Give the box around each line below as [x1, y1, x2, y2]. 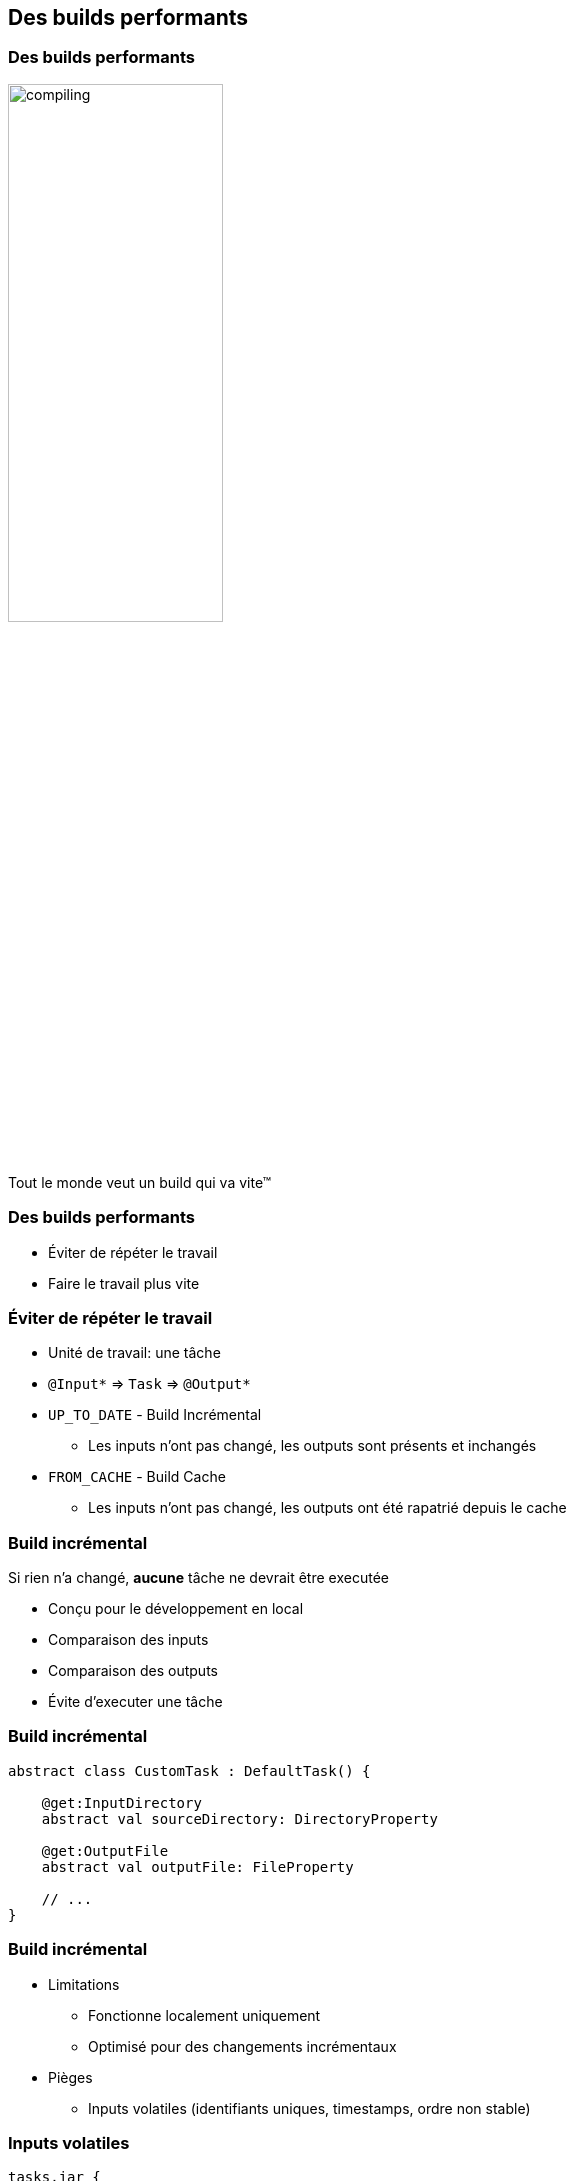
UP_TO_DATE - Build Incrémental [48, 1406, 262, 1424]
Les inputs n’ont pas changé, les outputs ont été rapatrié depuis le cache [88, 1499, 567, 1517]
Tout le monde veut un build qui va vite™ [8, 1173, 272, 1191]
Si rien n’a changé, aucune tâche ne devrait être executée [8, 1569, 389, 1587]
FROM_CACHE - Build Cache [48, 1468, 226, 1486]
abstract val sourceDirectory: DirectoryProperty [41, 1810, 438, 1827]
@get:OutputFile [41, 1842, 169, 1859]
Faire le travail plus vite [48, 1274, 200, 1292]
